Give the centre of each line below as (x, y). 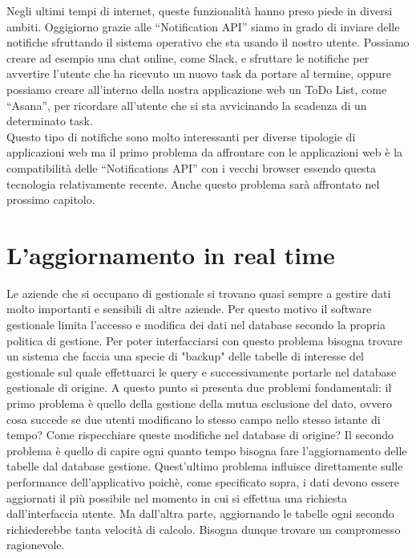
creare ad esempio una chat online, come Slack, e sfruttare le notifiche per (188, 57)
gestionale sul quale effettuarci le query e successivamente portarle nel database (202, 371)
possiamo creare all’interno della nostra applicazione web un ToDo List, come (197, 89)
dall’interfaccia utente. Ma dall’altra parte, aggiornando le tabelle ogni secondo (200, 513)
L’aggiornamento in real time (171, 254)
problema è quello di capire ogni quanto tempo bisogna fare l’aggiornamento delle (207, 450)
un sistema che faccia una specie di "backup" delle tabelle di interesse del (186, 356)
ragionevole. (36, 545)
